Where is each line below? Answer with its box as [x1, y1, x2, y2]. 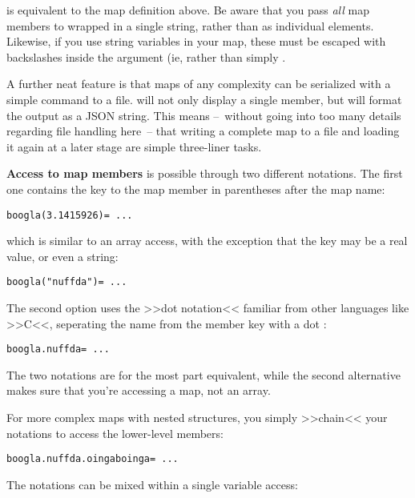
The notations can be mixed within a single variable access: [6, 476, 298, 492]
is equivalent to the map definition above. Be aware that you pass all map [6, 2, 369, 18]
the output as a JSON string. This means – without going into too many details [6, 106, 401, 123]
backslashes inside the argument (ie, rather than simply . [6, 48, 286, 65]
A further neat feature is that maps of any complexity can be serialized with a [6, 75, 391, 92]
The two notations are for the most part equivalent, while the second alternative [6, 366, 401, 383]
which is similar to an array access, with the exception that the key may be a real [6, 232, 408, 249]
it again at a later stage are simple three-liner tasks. [6, 138, 262, 155]
